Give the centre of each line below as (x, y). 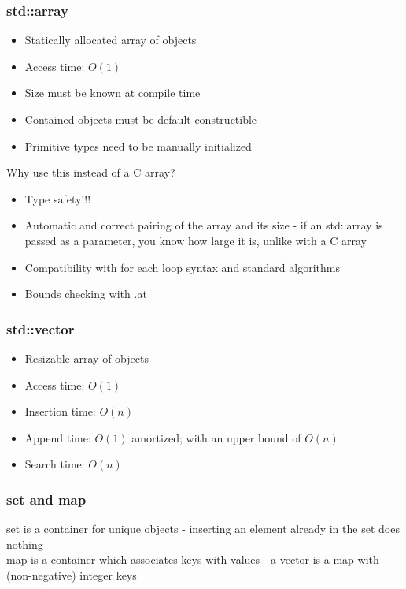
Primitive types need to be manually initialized (138, 145)
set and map (46, 499)
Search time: (55, 464)
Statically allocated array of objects (111, 40)
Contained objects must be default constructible (141, 119)
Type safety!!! (58, 198)
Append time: (58, 437)
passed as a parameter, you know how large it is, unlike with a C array (196, 240)
